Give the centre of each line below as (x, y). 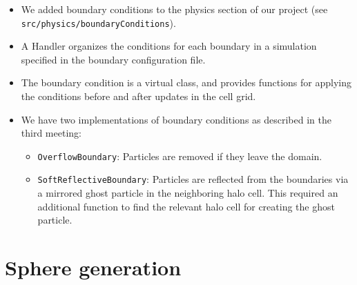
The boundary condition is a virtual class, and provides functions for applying (186, 82)
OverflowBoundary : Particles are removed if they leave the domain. (180, 156)
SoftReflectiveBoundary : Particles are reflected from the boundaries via (193, 179)
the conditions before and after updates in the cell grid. (138, 96)
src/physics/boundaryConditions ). (98, 22)
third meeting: (51, 133)
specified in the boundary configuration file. (113, 59)
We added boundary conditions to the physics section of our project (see (174, 9)
